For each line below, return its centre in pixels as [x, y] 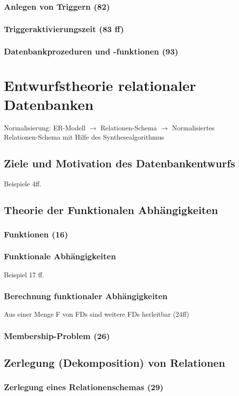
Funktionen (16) [36, 234]
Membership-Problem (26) [57, 336]
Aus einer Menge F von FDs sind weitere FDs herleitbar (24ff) [97, 314]
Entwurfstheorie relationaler [100, 85]
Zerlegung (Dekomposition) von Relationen [115, 363]
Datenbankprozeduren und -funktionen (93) [91, 51]
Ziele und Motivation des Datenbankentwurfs [119, 163]
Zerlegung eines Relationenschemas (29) [84, 387]
